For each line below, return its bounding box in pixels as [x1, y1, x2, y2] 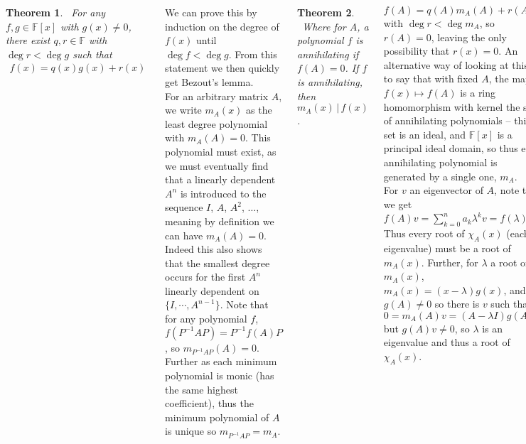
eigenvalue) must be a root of [383, 240, 511, 255]
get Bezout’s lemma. [165, 74, 254, 89]
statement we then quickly [165, 60, 280, 75]
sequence [165, 200, 203, 215]
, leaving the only [431, 29, 507, 44]
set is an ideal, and [383, 126, 466, 141]
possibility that [383, 43, 450, 58]
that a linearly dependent [165, 172, 276, 187]
